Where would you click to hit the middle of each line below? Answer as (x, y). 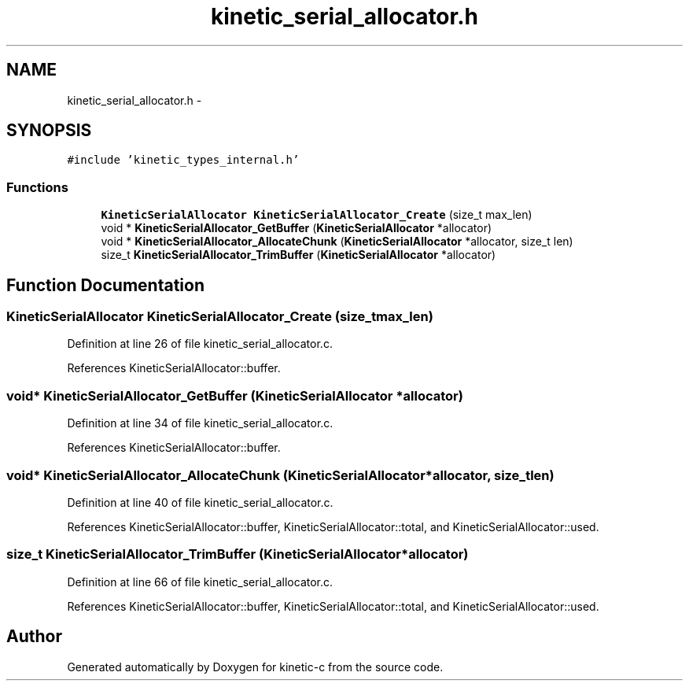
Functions (37, 187)
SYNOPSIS (49, 131)
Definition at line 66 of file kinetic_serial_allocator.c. (200, 582)
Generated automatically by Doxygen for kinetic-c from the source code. (255, 667)
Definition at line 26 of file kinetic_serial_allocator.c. (200, 344)
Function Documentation (105, 285)
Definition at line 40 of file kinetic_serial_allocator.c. (200, 502)
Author (34, 637)
